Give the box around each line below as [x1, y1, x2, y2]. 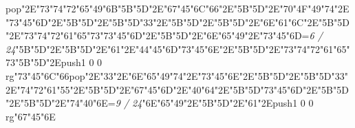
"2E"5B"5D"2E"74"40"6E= [6, 96, 116, 110]
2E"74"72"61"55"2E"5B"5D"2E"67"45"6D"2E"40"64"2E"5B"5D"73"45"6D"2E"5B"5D [6, 82, 349, 96]
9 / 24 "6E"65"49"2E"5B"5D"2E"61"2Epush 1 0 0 [115, 96, 314, 110]
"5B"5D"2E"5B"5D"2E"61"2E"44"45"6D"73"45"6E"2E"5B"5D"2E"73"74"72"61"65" [15, 41, 350, 56]
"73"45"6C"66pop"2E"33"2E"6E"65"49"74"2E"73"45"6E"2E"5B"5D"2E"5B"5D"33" [14, 68, 348, 83]
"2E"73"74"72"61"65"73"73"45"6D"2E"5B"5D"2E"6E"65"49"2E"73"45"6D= [6, 28, 310, 43]
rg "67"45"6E [6, 109, 56, 123]
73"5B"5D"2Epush [6, 55, 81, 70]
